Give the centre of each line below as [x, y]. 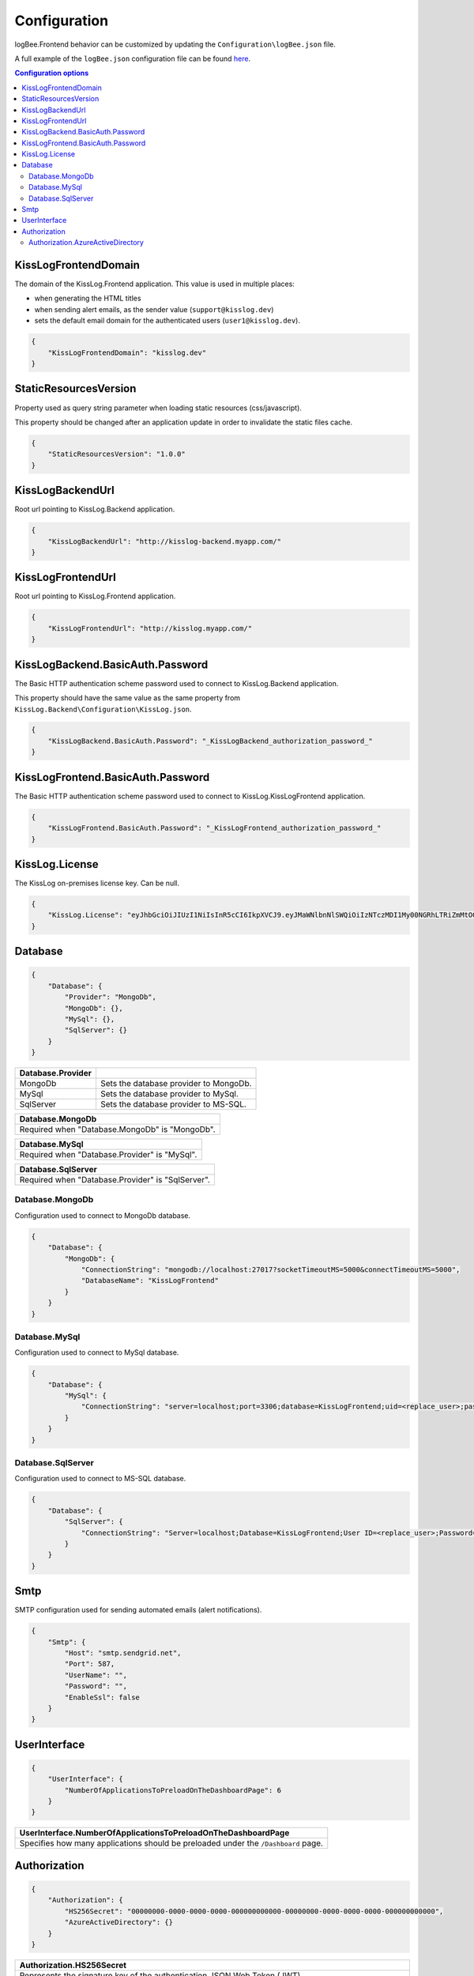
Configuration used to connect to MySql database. [97, 1352]
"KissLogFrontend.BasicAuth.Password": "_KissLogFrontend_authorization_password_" [214, 828]
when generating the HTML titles [88, 298]
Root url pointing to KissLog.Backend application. [95, 509]
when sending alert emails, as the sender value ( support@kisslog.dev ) [154, 309]
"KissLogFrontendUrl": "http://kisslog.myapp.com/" [150, 628]
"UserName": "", [96, 1675]
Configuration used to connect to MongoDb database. [103, 1215]
